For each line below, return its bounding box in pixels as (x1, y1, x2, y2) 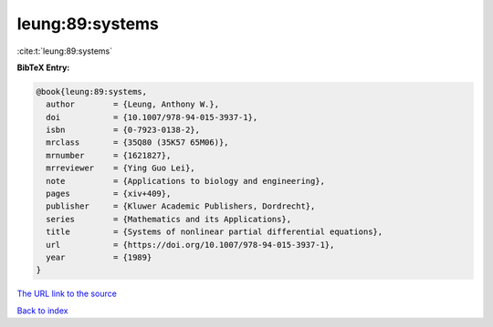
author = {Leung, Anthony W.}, (46, 99, 219, 109)
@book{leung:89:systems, (36, 87, 148, 97)
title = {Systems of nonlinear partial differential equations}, (46, 227, 383, 237)
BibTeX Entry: (16, 62, 70, 73)
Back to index (16, 305, 68, 316)
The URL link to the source (16, 288, 118, 300)
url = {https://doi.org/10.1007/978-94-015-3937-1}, (46, 240, 335, 250)
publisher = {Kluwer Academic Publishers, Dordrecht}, (46, 201, 316, 211)
